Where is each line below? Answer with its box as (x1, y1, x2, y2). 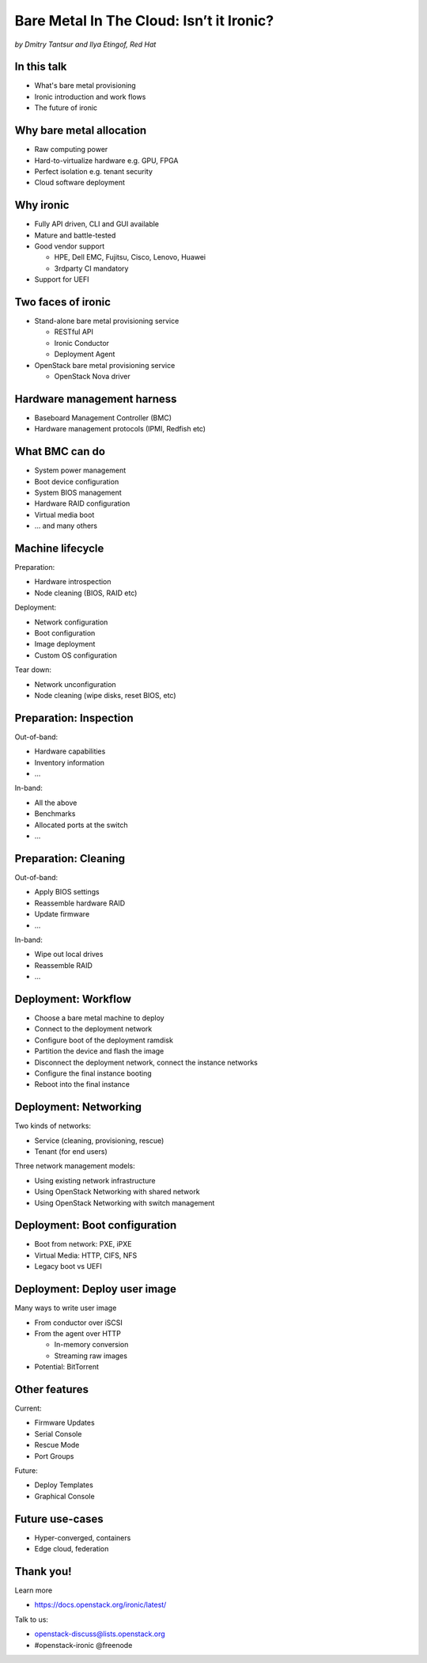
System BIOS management (34, 488, 122, 498)
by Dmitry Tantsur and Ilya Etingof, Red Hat (14, 40, 157, 49)
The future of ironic (34, 103, 98, 112)
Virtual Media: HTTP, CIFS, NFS (34, 1251, 138, 1260)
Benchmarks (34, 809, 76, 818)
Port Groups (34, 1451, 74, 1460)
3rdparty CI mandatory (54, 264, 129, 273)
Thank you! (14, 1564, 72, 1578)
